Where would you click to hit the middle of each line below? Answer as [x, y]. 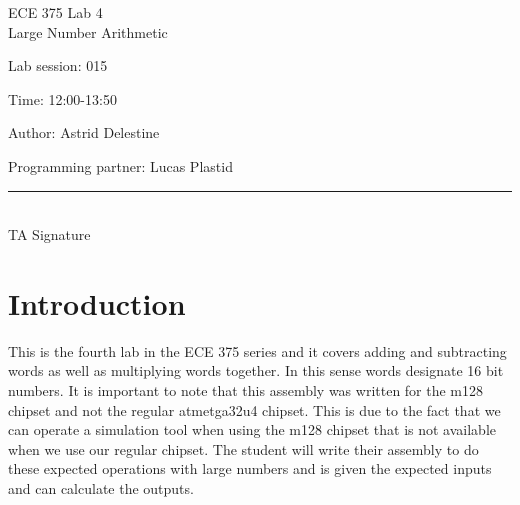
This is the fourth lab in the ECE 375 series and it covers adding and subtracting [257, 350]
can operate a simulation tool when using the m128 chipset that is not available [252, 429]
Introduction [97, 302]
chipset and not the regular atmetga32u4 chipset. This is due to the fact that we [254, 409]
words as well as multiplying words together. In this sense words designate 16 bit [256, 370]
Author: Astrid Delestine [84, 132]
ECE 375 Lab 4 [55, 12]
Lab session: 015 [58, 65]
